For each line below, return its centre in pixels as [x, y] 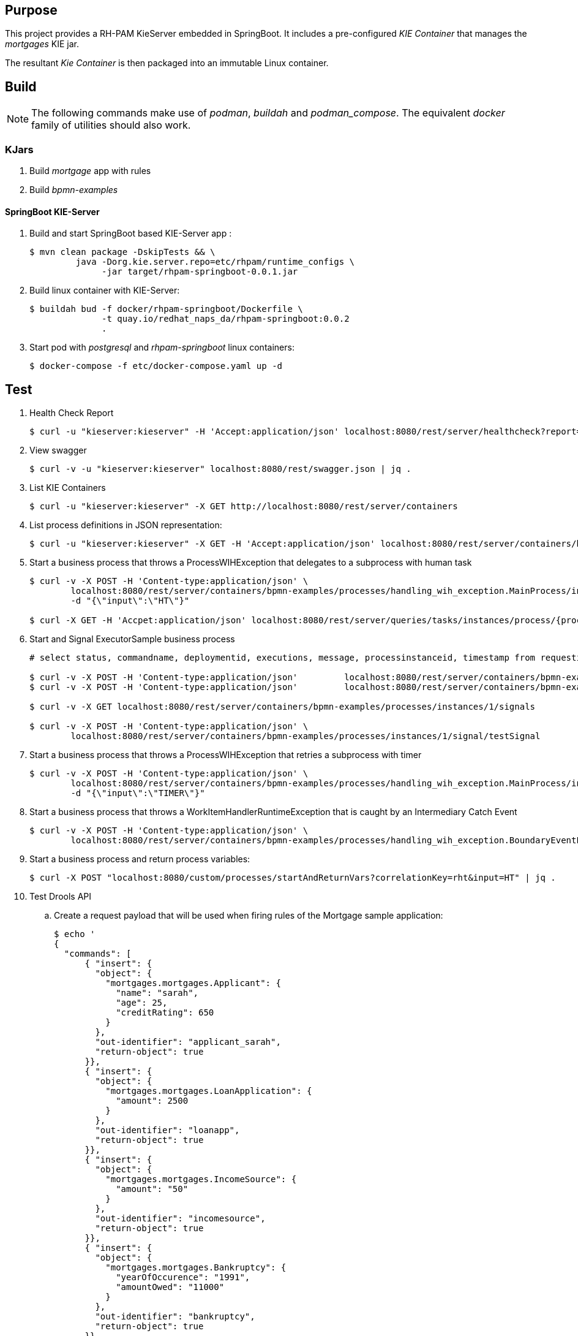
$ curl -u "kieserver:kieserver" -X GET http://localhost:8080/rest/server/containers [244, 507]
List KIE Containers [68, 488]
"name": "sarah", [157, 993]
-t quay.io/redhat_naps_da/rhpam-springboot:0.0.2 [226, 319]
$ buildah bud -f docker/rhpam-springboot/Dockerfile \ [166, 309]
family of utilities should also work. [111, 125]
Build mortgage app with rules [90, 171]
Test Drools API [61, 897]
